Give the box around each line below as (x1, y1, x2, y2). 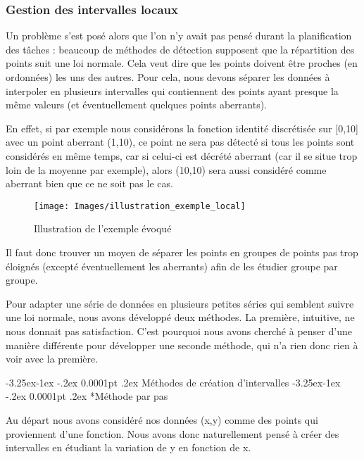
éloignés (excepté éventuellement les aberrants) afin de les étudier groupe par (6, 258, 338, 273)
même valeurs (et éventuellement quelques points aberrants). (6, 97, 267, 112)
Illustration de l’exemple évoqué (34, 221, 172, 236)
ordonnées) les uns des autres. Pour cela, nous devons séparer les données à (6, 70, 330, 84)
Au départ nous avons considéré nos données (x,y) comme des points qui (6, 412, 318, 427)
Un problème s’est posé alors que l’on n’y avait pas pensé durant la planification (6, 28, 352, 43)
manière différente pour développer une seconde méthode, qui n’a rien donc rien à (6, 337, 358, 352)
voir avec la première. (6, 351, 99, 366)
